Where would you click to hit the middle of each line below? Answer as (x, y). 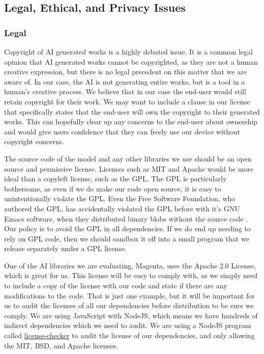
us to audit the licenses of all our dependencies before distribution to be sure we (129, 305)
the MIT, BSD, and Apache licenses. (61, 345)
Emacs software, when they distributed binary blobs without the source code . (126, 218)
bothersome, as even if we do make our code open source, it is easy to (113, 188)
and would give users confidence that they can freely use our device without (122, 131)
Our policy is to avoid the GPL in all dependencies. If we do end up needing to (127, 228)
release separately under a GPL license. (65, 248)
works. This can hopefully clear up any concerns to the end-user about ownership (131, 121)
